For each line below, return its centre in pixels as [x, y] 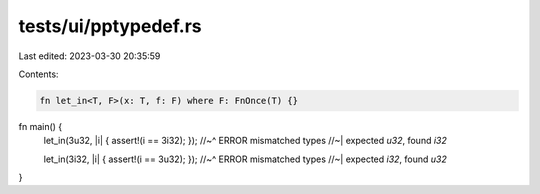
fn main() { [40, 126]
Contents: [38, 74]
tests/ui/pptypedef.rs [110, 26]
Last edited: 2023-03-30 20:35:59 [89, 56]
